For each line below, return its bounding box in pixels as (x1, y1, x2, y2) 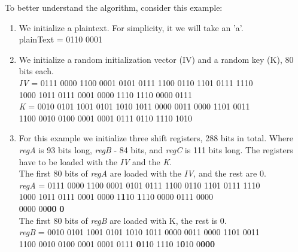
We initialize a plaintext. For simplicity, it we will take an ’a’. (19, 21, 244, 34)
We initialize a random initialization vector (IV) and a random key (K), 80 (19, 53, 294, 65)
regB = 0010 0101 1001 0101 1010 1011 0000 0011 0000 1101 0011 (19, 226, 260, 238)
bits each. (19, 65, 54, 77)
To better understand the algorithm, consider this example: (5, 1, 223, 13)
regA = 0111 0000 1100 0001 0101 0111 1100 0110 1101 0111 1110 (19, 178, 260, 191)
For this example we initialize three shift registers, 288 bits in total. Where (19, 132, 293, 144)
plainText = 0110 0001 (19, 33, 103, 45)
